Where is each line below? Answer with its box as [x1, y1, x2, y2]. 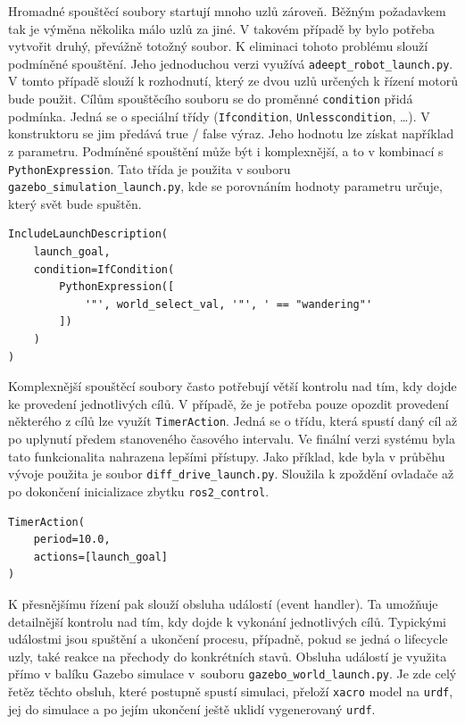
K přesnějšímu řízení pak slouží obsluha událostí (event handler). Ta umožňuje [8, 594, 438, 612]
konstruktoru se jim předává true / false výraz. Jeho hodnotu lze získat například [8, 124, 454, 143]
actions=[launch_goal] [33, 550, 168, 563]
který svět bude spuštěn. [8, 194, 142, 212]
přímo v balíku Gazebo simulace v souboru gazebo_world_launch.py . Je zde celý [8, 664, 457, 683]
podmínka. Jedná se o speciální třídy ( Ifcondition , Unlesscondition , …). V [8, 106, 430, 125]
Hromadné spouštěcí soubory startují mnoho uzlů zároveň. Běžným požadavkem [8, 2, 446, 20]
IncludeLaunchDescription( [8, 228, 168, 241]
